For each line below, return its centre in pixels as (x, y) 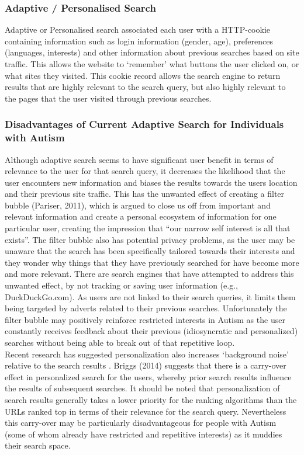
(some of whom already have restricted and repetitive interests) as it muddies (144, 434)
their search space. (38, 445)
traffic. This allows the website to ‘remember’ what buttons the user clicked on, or (152, 64)
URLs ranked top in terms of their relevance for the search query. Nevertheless (146, 411)
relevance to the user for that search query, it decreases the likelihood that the (145, 171)
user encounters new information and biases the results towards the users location (151, 182)
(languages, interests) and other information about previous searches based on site (152, 52)
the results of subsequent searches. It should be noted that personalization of (142, 388)
